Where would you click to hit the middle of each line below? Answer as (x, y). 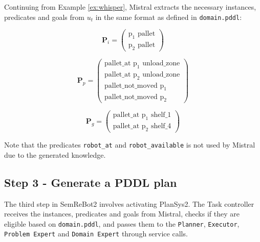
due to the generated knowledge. (55, 154)
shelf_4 (161, 126)
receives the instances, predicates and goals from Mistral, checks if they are (122, 214)
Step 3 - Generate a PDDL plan (91, 182)
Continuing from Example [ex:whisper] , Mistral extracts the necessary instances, (130, 7)
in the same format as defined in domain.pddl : (169, 17)
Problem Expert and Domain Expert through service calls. (96, 234)
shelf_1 (161, 115)
